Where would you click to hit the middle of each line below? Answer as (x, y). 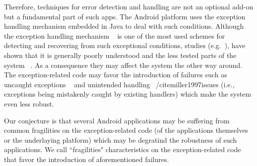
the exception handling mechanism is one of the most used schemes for (115, 35)
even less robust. (29, 103)
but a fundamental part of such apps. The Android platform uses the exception (125, 16)
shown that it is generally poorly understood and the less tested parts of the (120, 55)
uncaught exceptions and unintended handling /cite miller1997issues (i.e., (119, 84)
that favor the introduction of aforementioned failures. (86, 159)
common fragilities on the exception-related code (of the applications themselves (126, 130)
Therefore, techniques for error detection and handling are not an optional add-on (129, 6)
